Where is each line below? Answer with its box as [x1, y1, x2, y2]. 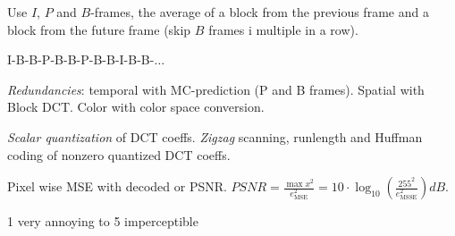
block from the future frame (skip [7, 20, 191, 38]
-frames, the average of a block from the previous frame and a [90, 3, 429, 21]
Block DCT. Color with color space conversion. [7, 97, 265, 116]
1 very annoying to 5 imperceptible [7, 212, 198, 231]
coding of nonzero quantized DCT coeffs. [7, 145, 231, 164]
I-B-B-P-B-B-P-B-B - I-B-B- [7, 50, 155, 69]
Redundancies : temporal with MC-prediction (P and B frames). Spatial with [7, 80, 425, 98]
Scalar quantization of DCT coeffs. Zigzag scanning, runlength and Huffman [7, 127, 423, 146]
